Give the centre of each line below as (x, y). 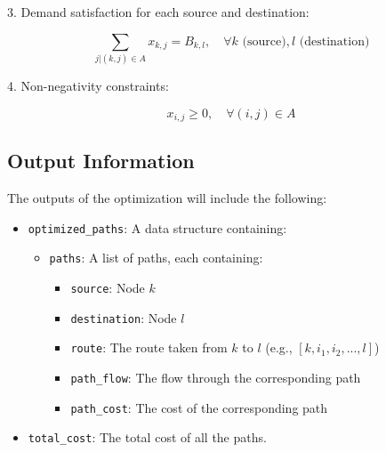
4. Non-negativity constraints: (88, 85)
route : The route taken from (149, 347)
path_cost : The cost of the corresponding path (199, 407)
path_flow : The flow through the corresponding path (216, 378)
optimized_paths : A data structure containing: (157, 227)
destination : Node (124, 317)
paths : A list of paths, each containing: (156, 258)
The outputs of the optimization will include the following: (167, 198)
